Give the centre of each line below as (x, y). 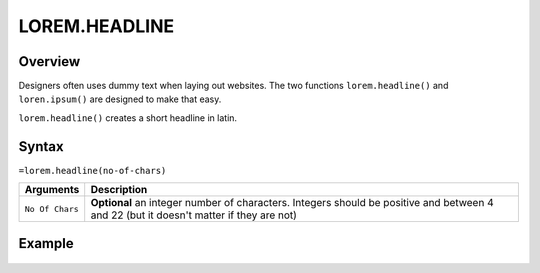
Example (46, 243)
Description (119, 190)
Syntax (41, 146)
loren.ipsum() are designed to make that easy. (120, 99)
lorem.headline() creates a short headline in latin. (128, 117)
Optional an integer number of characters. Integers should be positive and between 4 (292, 203)
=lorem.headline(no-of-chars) (92, 170)
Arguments (52, 190)
